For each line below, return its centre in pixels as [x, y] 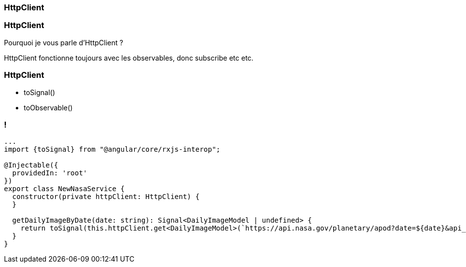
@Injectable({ [31, 165]
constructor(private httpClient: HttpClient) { [106, 197]
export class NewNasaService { [64, 189]
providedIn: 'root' [50, 173]
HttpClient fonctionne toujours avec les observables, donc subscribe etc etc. [129, 58]
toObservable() [48, 107]
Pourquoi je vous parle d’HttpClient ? [64, 42]
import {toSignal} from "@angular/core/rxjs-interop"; [112, 150]
